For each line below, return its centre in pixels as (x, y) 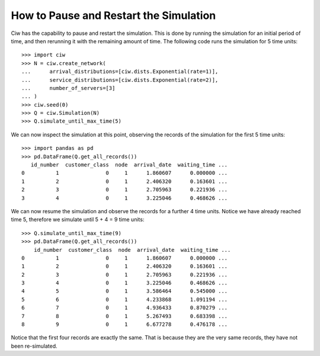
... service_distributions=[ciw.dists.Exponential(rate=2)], (120, 80)
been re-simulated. (34, 346)
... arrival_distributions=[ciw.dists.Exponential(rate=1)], (120, 72)
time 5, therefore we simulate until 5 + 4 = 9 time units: (78, 220)
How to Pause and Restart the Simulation (113, 15)
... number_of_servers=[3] (68, 88)
